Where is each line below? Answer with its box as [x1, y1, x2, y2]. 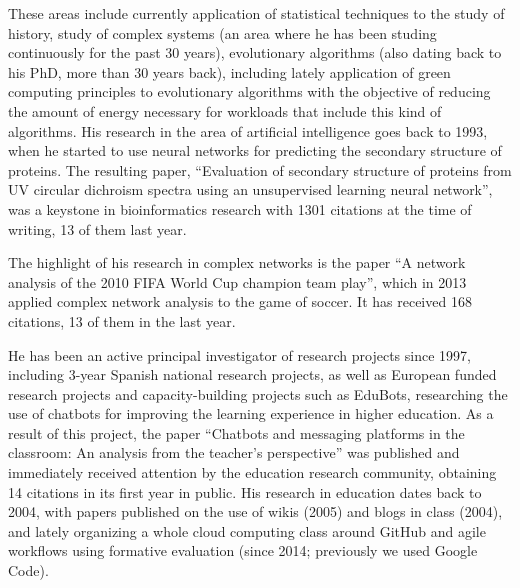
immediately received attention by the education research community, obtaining [8, 462, 497, 483]
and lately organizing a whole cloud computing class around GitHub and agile [8, 520, 486, 541]
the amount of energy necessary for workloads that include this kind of [8, 100, 442, 121]
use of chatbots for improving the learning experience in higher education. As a [8, 403, 494, 424]
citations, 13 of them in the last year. [8, 310, 236, 331]
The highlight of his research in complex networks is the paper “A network [8, 252, 466, 273]
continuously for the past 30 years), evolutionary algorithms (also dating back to [8, 42, 502, 63]
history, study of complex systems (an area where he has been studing [8, 22, 437, 43]
